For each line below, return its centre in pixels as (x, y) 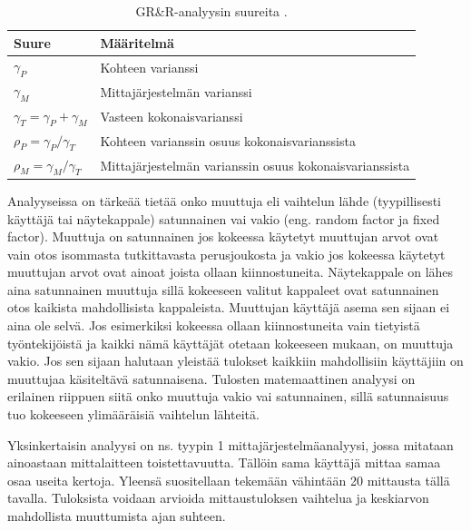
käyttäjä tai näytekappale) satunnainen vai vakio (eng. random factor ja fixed (224, 218)
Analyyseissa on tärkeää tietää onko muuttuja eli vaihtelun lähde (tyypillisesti (225, 200)
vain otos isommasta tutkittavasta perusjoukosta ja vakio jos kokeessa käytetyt (226, 254)
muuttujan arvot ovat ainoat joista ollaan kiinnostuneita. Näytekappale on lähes (231, 272)
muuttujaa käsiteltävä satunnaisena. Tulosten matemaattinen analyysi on (211, 378)
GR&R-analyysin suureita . (211, 11)
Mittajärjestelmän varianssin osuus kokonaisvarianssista (255, 165)
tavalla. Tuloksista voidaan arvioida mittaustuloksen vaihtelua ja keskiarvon (218, 498)
